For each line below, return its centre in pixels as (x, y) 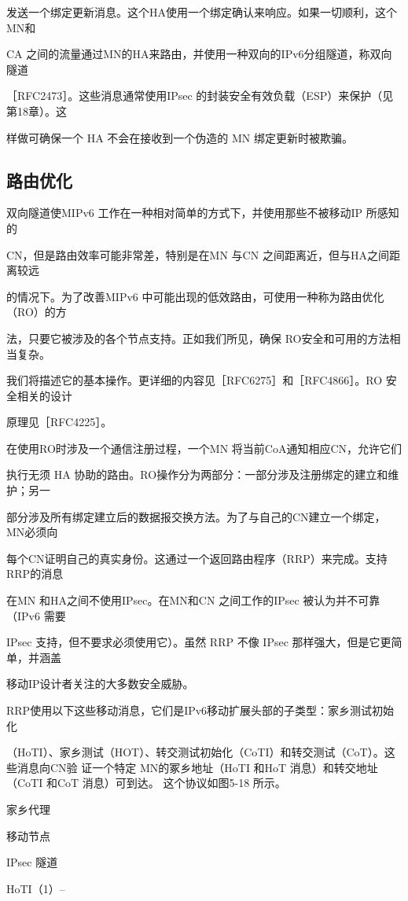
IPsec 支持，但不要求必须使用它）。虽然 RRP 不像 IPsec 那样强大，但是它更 (199, 642)
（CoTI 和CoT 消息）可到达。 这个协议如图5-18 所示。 (146, 783)
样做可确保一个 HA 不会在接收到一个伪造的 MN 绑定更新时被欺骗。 (180, 137)
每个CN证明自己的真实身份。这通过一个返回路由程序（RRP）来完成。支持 (197, 558)
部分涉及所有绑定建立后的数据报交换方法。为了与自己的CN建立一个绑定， (196, 516)
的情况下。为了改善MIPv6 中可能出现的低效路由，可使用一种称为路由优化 (195, 296)
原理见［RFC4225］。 (59, 422)
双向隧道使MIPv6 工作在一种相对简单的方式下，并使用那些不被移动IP (185, 213)
